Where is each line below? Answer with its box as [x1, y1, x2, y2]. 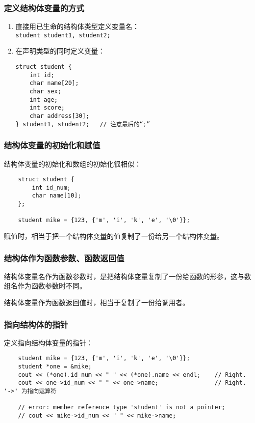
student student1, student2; [15, 31, 111, 39]
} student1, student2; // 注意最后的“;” [15, 120, 151, 128]
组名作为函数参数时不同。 [4, 281, 86, 291]
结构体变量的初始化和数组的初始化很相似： [4, 158, 141, 169]
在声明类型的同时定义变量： [15, 46, 105, 56]
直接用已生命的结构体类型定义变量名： [15, 21, 139, 31]
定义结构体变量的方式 [4, 1, 84, 14]
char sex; [29, 88, 61, 95]
